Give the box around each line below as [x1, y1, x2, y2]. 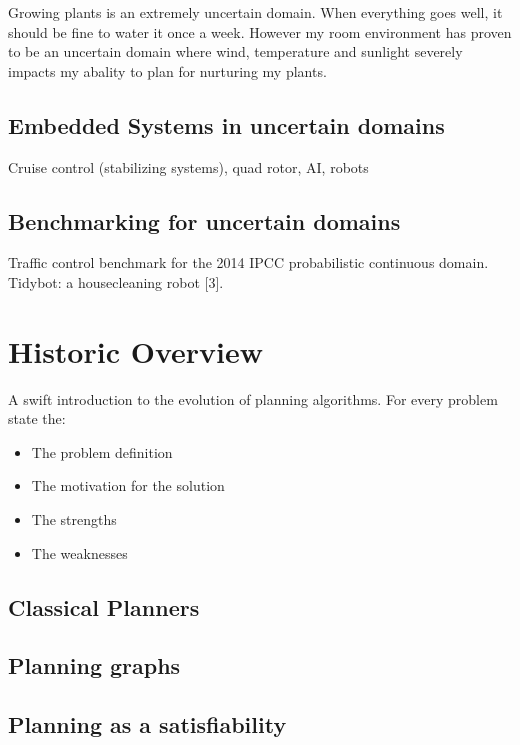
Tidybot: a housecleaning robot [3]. [8, 271, 224, 292]
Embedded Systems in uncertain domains [8, 109, 445, 140]
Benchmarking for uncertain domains [8, 205, 401, 236]
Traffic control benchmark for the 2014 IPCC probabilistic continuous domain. [8, 252, 489, 273]
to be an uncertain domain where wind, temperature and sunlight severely [8, 41, 463, 62]
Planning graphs [8, 650, 181, 681]
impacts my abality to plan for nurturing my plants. [8, 60, 327, 81]
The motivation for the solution [31, 475, 225, 496]
